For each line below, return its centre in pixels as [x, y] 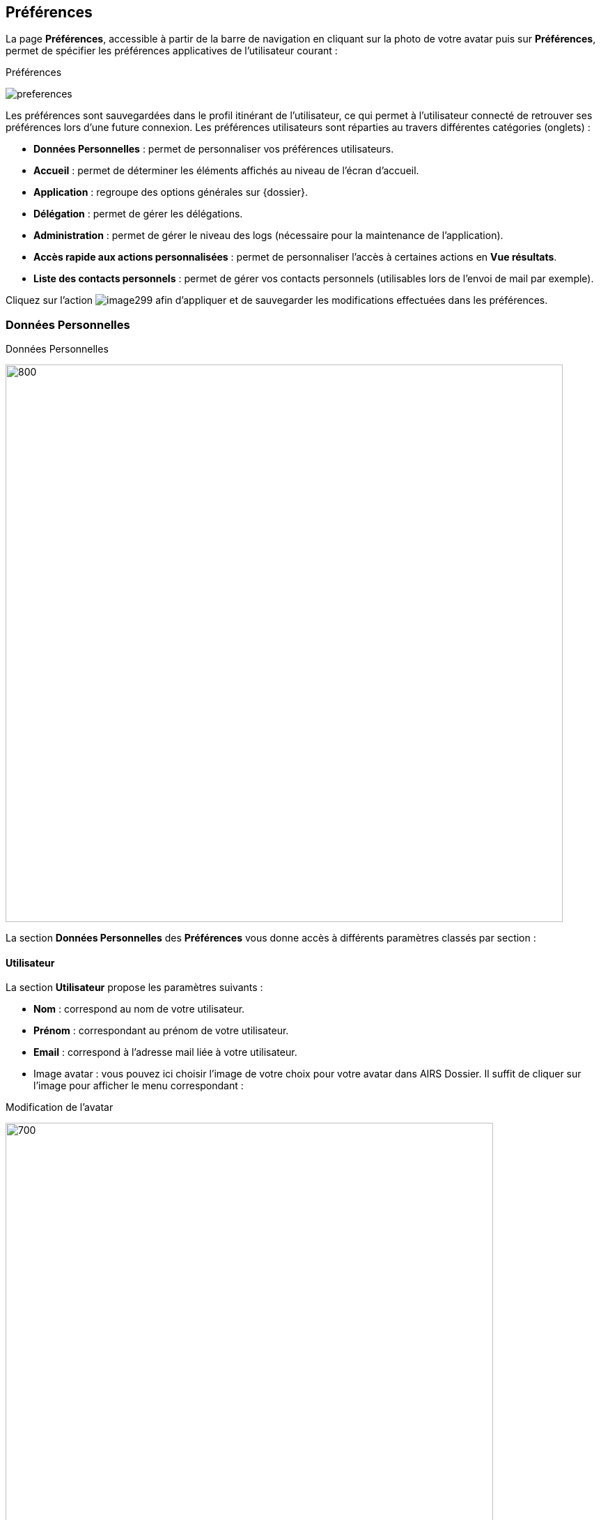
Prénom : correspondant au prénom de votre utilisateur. [161, 1031]
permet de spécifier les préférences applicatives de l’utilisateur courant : [172, 51]
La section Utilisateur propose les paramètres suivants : [134, 988]
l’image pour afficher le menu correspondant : [139, 1086]
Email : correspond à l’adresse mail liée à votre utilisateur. [165, 1052]
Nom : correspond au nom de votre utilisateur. [139, 1009]
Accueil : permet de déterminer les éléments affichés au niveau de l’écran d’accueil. [226, 171]
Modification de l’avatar [60, 1107]
